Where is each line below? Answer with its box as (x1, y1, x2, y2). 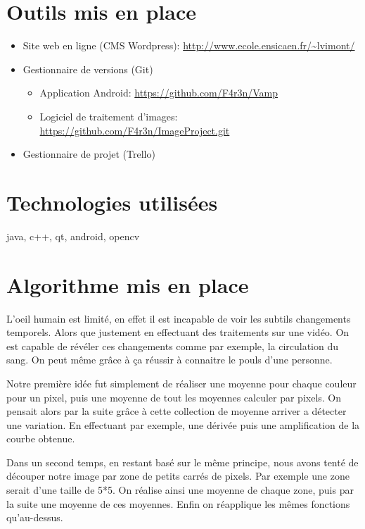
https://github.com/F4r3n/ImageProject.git (39, 123, 230, 137)
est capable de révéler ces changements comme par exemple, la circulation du (6, 338, 339, 353)
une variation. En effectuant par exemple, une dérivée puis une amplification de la (6, 417, 360, 432)
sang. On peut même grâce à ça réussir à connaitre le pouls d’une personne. (6, 352, 333, 367)
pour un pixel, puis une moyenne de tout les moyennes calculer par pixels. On (6, 390, 342, 404)
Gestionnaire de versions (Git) (23, 61, 153, 76)
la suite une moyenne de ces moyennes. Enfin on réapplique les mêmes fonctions (6, 496, 350, 511)
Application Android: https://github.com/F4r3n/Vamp (39, 85, 278, 100)
